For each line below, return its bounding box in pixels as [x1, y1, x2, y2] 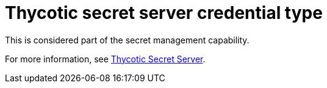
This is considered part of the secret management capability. [5, 34, 250, 45]
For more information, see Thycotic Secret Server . [5, 53, 206, 64]
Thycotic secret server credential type [5, 2, 323, 23]
